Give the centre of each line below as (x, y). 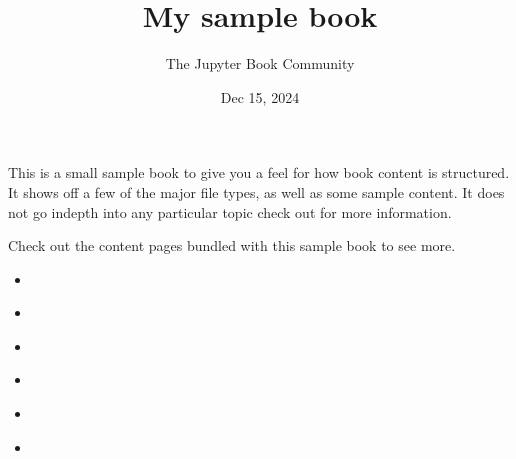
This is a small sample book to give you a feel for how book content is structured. (259, 172)
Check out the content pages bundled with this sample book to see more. (232, 245)
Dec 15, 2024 (260, 96)
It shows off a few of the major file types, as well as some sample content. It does (256, 191)
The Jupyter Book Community (260, 63)
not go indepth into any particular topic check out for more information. (230, 211)
